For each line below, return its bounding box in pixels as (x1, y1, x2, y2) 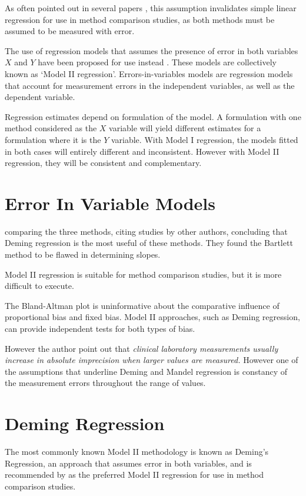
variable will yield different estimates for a (109, 122, 261, 134)
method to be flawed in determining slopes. (5, 248, 161, 261)
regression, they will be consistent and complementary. (5, 157, 202, 169)
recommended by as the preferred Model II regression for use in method (5, 468, 264, 481)
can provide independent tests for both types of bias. (5, 322, 195, 334)
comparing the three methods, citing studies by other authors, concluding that (5, 225, 288, 237)
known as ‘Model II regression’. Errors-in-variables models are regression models (5, 67, 293, 79)
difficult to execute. (5, 279, 74, 292)
